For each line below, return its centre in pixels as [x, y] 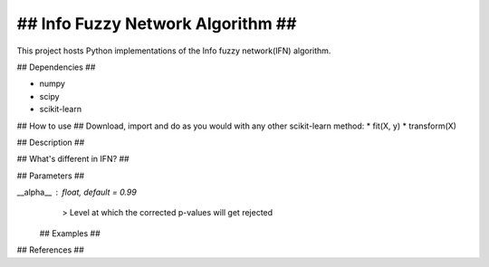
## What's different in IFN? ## [73, 159]
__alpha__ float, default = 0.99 [77, 192]
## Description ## [51, 142]
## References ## [51, 250]
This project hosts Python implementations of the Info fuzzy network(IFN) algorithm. [174, 51]
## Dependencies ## [56, 67]
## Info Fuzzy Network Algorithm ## [157, 24]
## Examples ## [70, 233]
